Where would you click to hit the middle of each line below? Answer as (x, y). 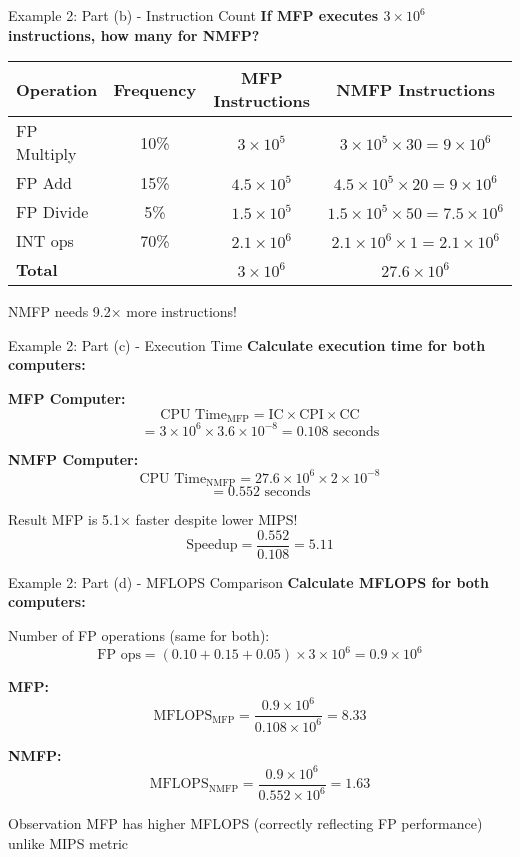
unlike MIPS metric (68, 842)
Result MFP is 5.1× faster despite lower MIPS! (153, 519)
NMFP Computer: (73, 458)
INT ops (45, 241)
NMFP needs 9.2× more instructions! (122, 311)
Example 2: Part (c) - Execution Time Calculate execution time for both (247, 344)
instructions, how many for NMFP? (134, 34)
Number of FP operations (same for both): (139, 634)
